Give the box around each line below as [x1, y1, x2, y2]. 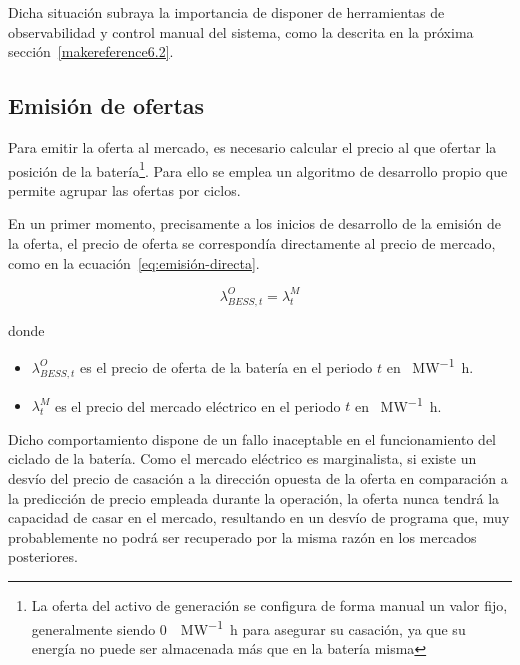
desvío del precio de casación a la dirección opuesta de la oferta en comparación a [8, 467, 508, 488]
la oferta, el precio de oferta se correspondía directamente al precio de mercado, [8, 233, 496, 254]
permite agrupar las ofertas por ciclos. [8, 179, 241, 200]
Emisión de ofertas [8, 90, 205, 121]
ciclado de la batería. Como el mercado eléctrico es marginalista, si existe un [8, 448, 477, 469]
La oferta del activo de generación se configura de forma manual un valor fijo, [31, 594, 508, 615]
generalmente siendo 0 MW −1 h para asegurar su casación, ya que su [31, 615, 466, 639]
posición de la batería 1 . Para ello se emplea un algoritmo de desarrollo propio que [8, 157, 508, 181]
